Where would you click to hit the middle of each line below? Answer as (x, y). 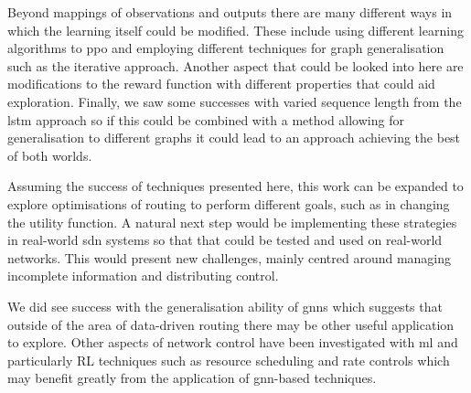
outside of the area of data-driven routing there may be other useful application (231, 324)
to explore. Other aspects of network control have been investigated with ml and (233, 342)
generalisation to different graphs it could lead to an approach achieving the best (234, 138)
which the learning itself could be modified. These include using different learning (235, 30)
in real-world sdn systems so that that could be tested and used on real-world (225, 240)
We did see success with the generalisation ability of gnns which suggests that (225, 306)
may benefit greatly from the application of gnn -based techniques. (192, 378)
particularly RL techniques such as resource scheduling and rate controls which (229, 360)
